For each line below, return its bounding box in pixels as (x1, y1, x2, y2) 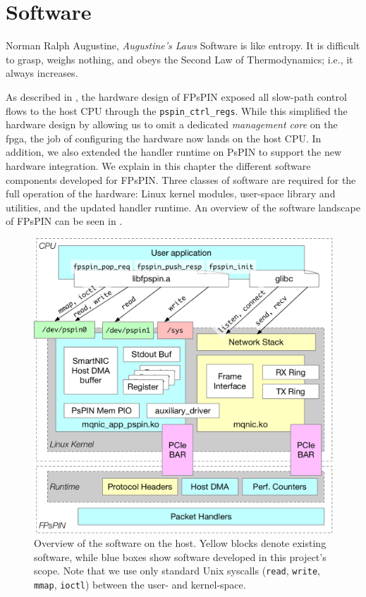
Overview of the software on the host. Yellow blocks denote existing (34, 536, 327, 550)
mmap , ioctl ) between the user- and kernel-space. (34, 577, 246, 591)
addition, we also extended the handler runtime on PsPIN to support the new (6, 144, 341, 159)
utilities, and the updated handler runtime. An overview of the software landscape (6, 199, 360, 214)
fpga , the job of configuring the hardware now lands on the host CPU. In (6, 130, 322, 145)
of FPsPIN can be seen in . (6, 214, 123, 228)
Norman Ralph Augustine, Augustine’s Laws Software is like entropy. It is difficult (6, 38, 360, 53)
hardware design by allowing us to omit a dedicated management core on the (6, 117, 338, 132)
